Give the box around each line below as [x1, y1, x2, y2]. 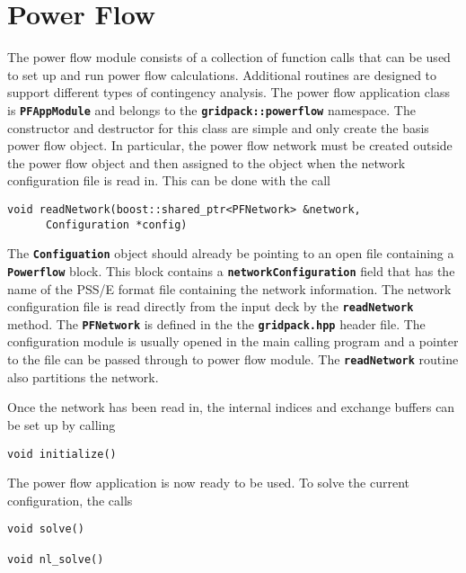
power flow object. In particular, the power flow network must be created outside [7, 136, 453, 155]
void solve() [7, 523, 84, 536]
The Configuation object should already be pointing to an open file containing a [7, 244, 454, 263]
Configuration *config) [45, 218, 188, 231]
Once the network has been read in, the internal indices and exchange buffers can [7, 398, 455, 416]
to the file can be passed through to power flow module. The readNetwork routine [7, 350, 459, 369]
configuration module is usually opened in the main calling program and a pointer [7, 332, 459, 351]
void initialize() [7, 447, 117, 461]
